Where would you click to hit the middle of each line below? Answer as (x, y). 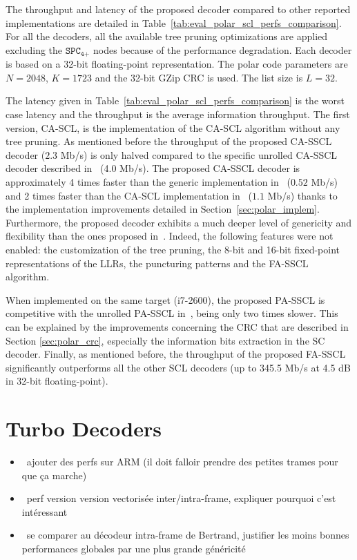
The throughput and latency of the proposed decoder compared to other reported (178, 9)
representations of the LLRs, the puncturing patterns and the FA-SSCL (157, 263)
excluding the (34, 49)
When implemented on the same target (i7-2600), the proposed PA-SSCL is (165, 299)
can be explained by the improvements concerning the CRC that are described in (177, 326)
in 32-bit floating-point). (57, 381)
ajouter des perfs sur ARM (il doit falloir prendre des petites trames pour (182, 462)
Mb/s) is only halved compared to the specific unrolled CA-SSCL (199, 154)
